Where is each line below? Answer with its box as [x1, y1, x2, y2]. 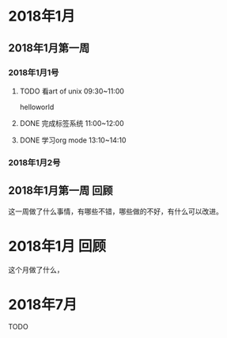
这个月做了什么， [8, 264, 64, 274]
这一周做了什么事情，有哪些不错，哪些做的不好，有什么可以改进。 [8, 207, 223, 216]
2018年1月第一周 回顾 [8, 184, 113, 198]
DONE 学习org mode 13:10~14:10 [19, 135, 127, 145]
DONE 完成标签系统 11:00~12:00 [19, 118, 124, 127]
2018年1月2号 [8, 157, 61, 168]
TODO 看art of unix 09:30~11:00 [19, 86, 125, 96]
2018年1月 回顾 [8, 237, 107, 255]
